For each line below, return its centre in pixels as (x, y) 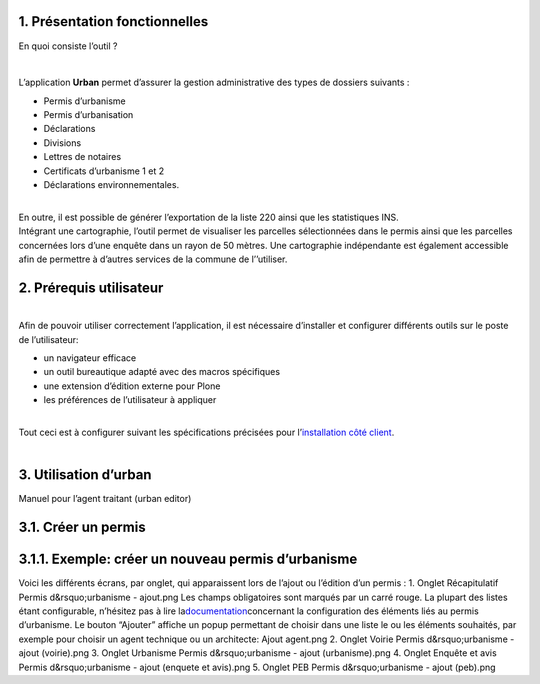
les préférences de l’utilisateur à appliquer (130, 400)
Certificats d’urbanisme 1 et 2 (104, 171)
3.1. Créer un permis (82, 527)
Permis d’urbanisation (88, 115)
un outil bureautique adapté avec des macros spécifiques (161, 372)
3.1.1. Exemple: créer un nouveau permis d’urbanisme (188, 559)
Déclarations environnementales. (111, 185)
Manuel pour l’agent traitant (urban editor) (105, 499)
